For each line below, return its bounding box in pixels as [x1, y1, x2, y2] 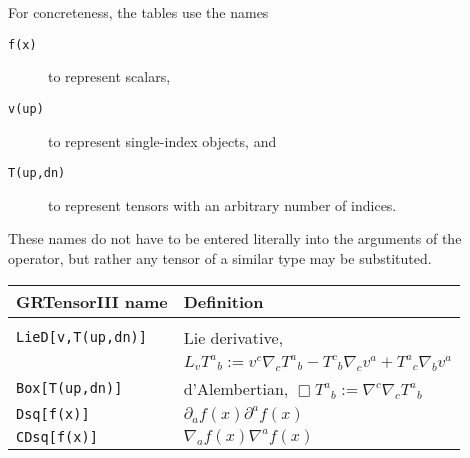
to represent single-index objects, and [48, 130, 277, 151]
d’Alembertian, [183, 376, 289, 400]
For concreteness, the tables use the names [8, 2, 269, 22]
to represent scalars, [48, 66, 171, 87]
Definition [183, 289, 264, 313]
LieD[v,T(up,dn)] [16, 329, 147, 346]
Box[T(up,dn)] [16, 380, 123, 397]
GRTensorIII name [16, 289, 168, 313]
